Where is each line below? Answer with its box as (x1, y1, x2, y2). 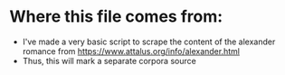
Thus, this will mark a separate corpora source (22, 55, 196, 66)
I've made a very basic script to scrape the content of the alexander (22, 36, 276, 47)
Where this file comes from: (9, 6, 223, 27)
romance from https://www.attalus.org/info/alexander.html (22, 45, 240, 56)
